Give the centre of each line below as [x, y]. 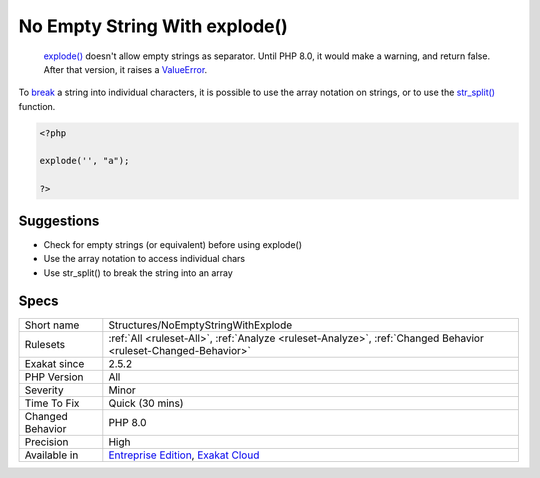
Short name [52, 325]
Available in [51, 455]
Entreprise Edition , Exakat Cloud [184, 455]
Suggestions [59, 220]
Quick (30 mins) [146, 403]
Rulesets [44, 345]
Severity [44, 390]
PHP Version [54, 377]
